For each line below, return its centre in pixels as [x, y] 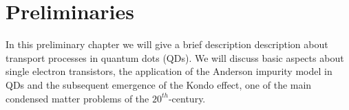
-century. [187, 98]
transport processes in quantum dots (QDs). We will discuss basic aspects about [175, 57]
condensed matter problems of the [77, 98]
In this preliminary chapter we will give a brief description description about [167, 44]
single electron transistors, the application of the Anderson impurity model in [169, 71]
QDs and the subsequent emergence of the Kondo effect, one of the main [159, 84]
